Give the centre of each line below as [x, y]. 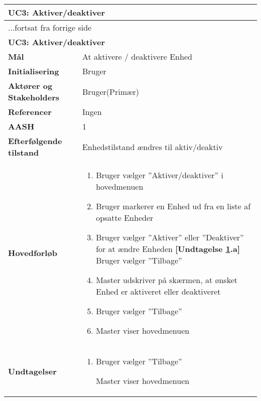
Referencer [30, 112]
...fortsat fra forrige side [50, 27]
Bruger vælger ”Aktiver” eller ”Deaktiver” [170, 237]
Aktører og [30, 86]
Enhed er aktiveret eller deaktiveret [158, 291]
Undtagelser [32, 371]
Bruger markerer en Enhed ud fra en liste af [173, 206]
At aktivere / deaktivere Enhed [137, 56]
